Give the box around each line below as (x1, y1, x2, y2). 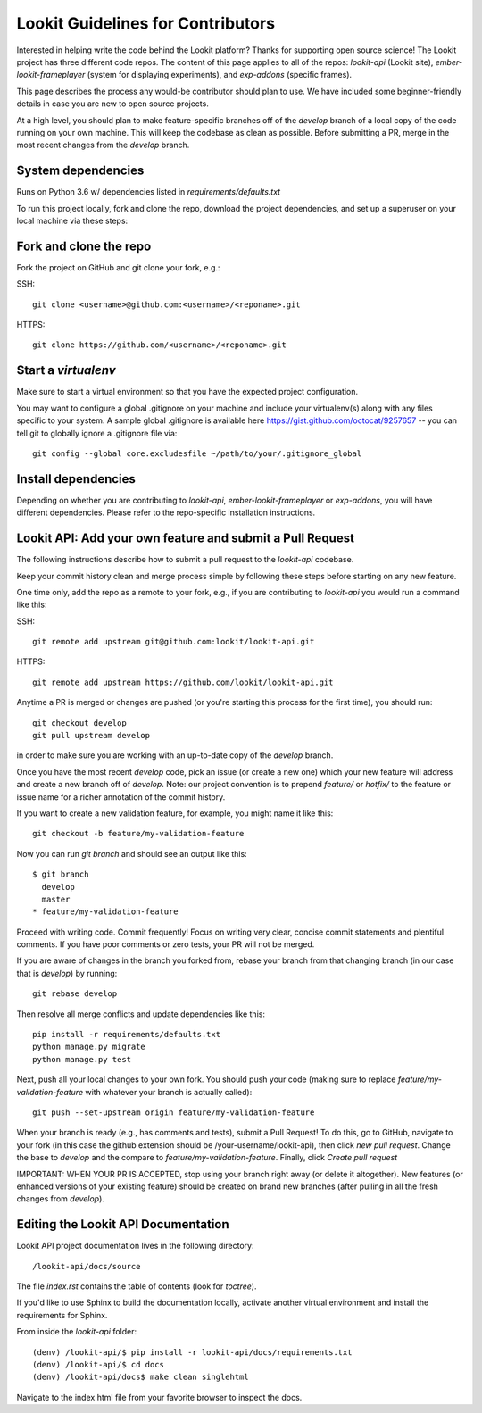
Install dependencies (16, 471, 136, 486)
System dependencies (16, 163, 145, 179)
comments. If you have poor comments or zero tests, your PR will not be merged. (16, 939, 315, 950)
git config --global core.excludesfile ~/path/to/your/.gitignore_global (32, 448, 362, 459)
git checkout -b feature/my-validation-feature (32, 828, 245, 839)
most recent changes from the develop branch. (16, 139, 190, 151)
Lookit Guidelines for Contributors (16, 13, 276, 33)
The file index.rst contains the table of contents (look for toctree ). (16, 1281, 257, 1292)
